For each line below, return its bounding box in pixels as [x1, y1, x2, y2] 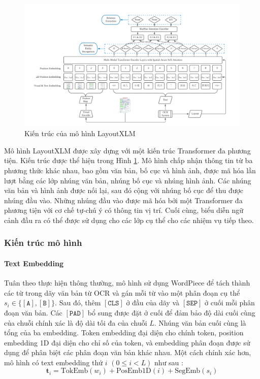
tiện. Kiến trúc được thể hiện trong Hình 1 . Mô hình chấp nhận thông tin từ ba [4, 155, 253, 166]
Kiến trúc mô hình [4, 236, 82, 249]
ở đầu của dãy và [126, 297, 180, 308]
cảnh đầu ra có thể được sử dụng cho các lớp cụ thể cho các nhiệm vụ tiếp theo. [4, 214, 254, 225]
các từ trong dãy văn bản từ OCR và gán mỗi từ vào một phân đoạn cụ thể [4, 287, 240, 298]
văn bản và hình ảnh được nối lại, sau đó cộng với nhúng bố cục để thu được [4, 185, 244, 196]
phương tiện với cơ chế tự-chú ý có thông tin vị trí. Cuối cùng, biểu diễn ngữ [4, 205, 244, 215]
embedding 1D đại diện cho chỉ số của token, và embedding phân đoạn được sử [4, 337, 250, 348]
